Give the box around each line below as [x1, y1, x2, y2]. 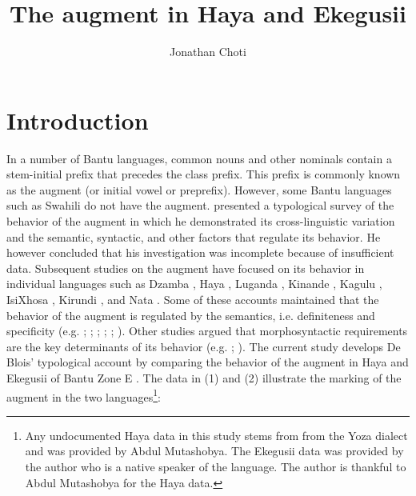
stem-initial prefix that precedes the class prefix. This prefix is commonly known [6, 166, 401, 182]
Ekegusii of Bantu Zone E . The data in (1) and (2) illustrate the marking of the [6, 369, 402, 386]
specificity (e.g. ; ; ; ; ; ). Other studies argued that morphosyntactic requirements [6, 322, 408, 339]
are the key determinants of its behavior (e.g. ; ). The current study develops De [6, 338, 401, 354]
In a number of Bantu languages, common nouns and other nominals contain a [6, 150, 392, 166]
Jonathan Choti [170, 43, 246, 60]
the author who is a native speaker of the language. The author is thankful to [25, 458, 406, 474]
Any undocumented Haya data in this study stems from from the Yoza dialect [25, 426, 408, 443]
